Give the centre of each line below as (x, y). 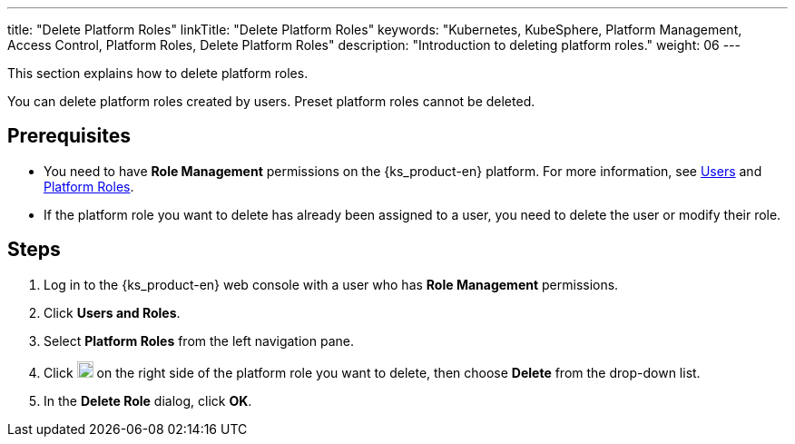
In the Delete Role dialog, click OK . (148, 400)
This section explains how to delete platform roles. (158, 73)
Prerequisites (69, 136)
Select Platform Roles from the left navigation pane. (199, 340)
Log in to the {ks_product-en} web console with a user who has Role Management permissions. (331, 284)
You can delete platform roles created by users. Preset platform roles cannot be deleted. (271, 101)
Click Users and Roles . (112, 312)
